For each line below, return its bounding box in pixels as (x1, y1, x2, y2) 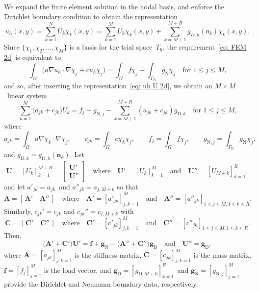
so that (117, 181, 138, 191)
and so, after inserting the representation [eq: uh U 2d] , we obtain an (4, 80, 212, 90)
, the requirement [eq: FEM (163, 42, 247, 52)
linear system (7, 90, 47, 100)
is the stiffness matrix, (75, 249, 142, 260)
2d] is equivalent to (4, 52, 61, 62)
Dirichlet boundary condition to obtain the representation (4, 11, 178, 21)
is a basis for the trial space (69, 42, 153, 52)
